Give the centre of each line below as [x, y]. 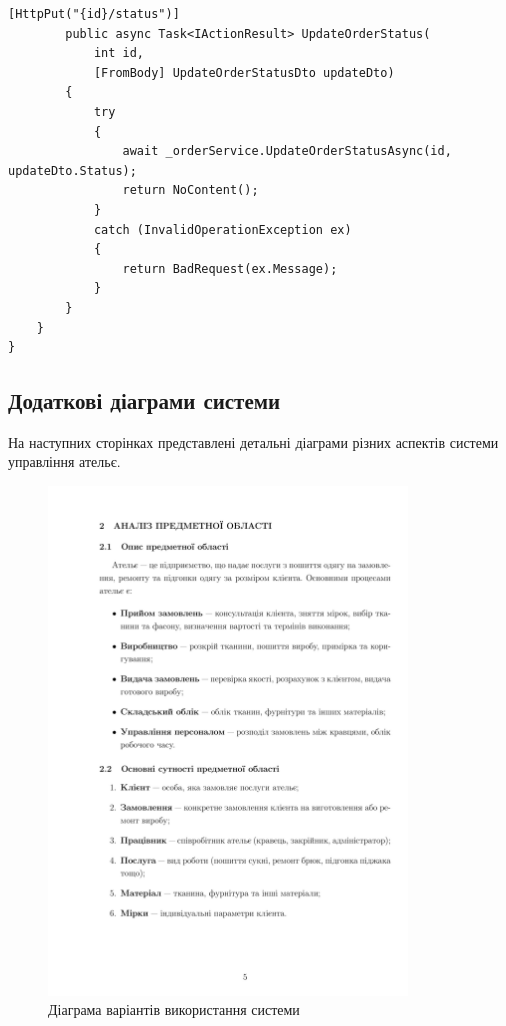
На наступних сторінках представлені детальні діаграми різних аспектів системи [253, 441]
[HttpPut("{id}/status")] [94, 14]
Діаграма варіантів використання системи [174, 1009]
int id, [119, 53]
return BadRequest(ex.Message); [230, 268]
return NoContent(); [190, 190]
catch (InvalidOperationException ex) [222, 229]
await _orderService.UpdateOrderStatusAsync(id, [287, 151]
